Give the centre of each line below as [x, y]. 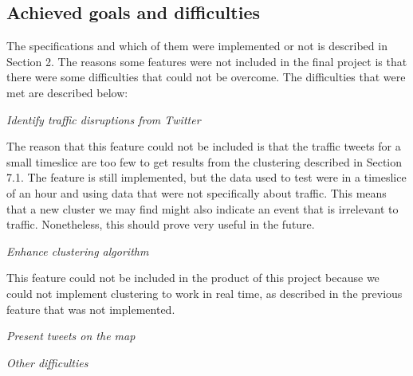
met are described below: [67, 92]
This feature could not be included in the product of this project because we [193, 278]
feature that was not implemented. [91, 309]
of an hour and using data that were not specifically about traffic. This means [197, 192]
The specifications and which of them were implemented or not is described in [197, 46]
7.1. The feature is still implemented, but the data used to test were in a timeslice [206, 177]
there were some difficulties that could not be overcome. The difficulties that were [206, 77]
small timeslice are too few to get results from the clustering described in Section [205, 161]
